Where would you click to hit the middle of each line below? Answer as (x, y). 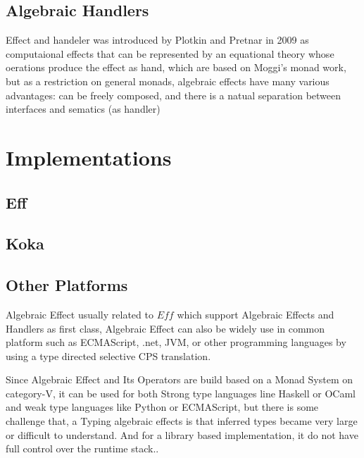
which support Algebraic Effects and (256, 314)
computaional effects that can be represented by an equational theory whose (170, 53)
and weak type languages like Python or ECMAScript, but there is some (162, 407)
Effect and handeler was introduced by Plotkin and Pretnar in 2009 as (157, 40)
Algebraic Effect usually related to (80, 314)
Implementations (89, 157)
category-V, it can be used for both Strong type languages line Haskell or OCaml (181, 393)
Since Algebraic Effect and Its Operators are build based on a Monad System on (179, 379)
